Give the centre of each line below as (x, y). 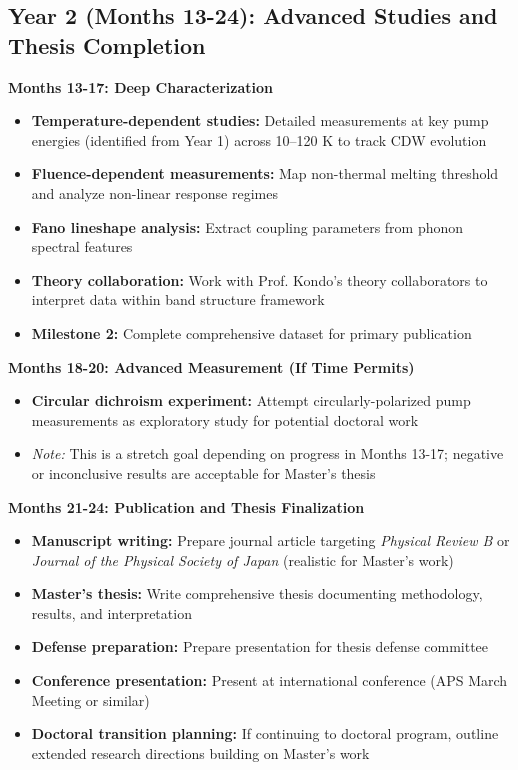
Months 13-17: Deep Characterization (141, 86)
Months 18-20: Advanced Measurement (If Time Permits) (211, 366)
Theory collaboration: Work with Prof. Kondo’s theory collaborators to (259, 279)
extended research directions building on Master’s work (200, 752)
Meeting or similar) (90, 699)
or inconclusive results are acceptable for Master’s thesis (203, 472)
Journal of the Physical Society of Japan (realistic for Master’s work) (242, 559)
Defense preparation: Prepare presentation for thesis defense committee (260, 646)
